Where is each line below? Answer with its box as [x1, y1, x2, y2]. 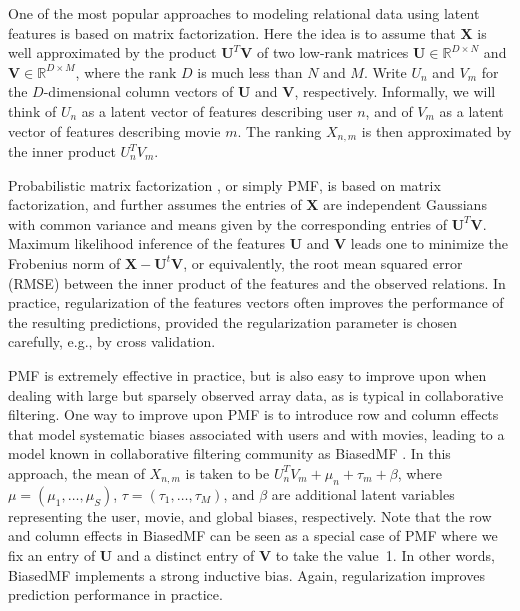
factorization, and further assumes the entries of [8, 194, 302, 215]
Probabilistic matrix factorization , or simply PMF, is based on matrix [8, 174, 441, 195]
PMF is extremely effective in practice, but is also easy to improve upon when [8, 364, 487, 385]
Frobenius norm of [8, 252, 121, 273]
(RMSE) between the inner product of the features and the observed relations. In [8, 272, 506, 293]
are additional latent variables [271, 483, 455, 504]
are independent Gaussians [323, 194, 487, 215]
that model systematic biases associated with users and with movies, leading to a [8, 423, 505, 444]
